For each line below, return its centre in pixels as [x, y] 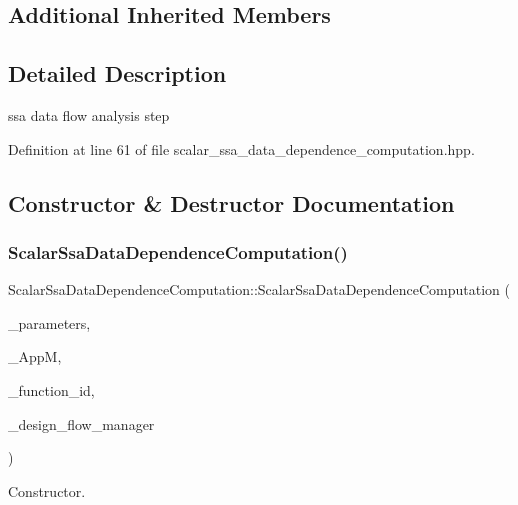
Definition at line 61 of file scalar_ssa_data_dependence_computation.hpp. [241, 148]
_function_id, [51, 389]
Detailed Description [117, 73]
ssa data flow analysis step [89, 114]
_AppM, [35, 356]
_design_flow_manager [81, 423]
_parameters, [49, 322]
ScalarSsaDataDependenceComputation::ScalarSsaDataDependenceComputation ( [259, 289]
